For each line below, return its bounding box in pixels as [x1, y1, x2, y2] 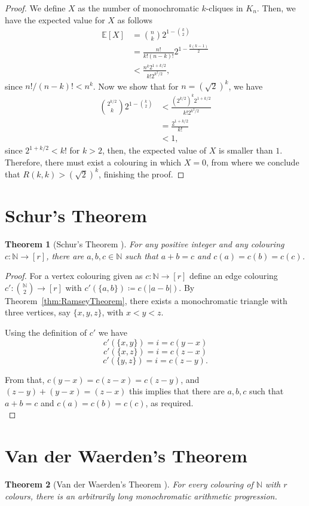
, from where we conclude [206, 155, 299, 168]
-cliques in [206, 2, 243, 14]
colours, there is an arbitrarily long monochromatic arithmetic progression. [5, 489, 277, 502]
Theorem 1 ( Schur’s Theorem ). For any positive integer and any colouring [5, 238, 284, 250]
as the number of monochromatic [78, 2, 199, 14]
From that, [5, 373, 45, 385]
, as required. [145, 396, 194, 409]
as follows [117, 13, 153, 26]
